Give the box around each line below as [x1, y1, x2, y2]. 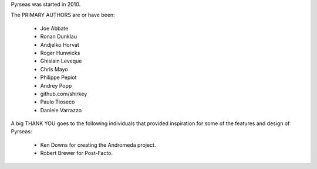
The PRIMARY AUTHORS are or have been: [11, 12, 115, 19]
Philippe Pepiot [40, 74, 77, 81]
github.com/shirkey [40, 90, 87, 97]
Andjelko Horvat [40, 41, 79, 48]
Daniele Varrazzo [40, 106, 82, 113]
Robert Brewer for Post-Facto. [40, 150, 113, 157]
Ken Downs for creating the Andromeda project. [40, 141, 156, 149]
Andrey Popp [40, 82, 72, 89]
